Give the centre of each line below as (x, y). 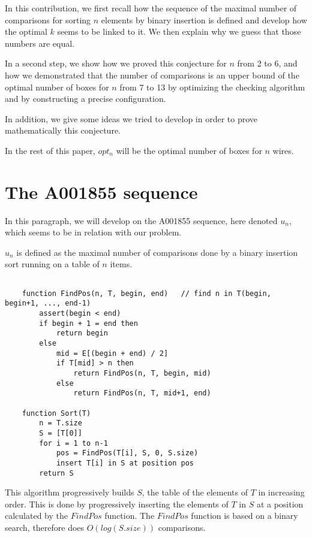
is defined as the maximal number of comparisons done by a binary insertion (157, 252)
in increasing (281, 492)
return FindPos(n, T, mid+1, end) (142, 393)
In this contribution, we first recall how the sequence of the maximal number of (151, 8)
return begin (82, 333)
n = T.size (61, 423)
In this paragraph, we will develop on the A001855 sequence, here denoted (141, 220)
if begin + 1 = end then (88, 323)
